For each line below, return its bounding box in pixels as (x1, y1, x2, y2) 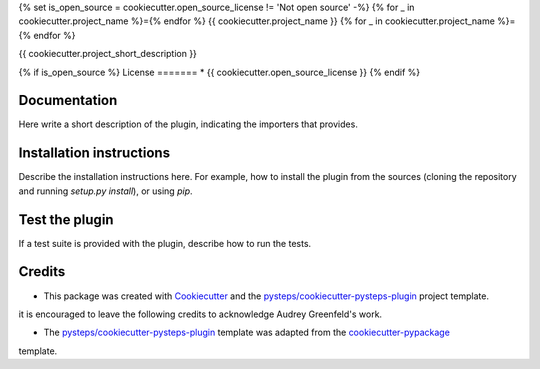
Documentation (18, 92, 118, 109)
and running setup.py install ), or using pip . (18, 185, 194, 197)
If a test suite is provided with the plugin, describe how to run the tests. (18, 237, 312, 249)
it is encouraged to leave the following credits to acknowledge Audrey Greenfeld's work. (18, 308, 383, 320)
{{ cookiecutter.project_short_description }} (18, 48, 197, 60)
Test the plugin (18, 211, 114, 228)
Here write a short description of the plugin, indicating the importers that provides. (18, 118, 359, 130)
